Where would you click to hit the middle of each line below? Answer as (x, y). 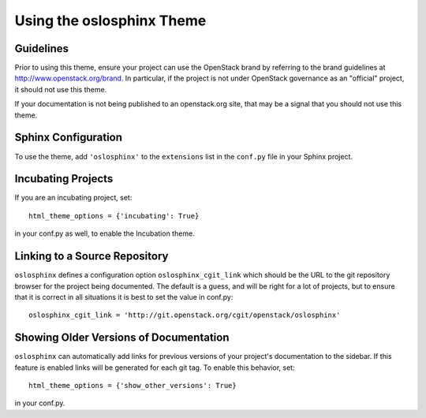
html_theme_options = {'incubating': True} (114, 216)
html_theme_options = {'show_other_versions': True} (133, 385)
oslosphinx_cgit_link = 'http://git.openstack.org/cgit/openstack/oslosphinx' (185, 315)
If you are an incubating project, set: (73, 198)
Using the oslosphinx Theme (110, 21)
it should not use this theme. (61, 89)
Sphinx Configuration (68, 138)
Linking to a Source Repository (92, 256)
